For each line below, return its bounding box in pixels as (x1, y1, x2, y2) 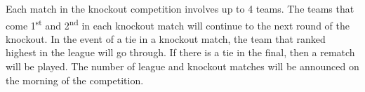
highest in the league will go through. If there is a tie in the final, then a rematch (6, 45, 355, 60)
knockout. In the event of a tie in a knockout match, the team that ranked (6, 31, 326, 46)
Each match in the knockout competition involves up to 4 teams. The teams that (6, 1, 354, 15)
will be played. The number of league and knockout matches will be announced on (6, 59, 359, 74)
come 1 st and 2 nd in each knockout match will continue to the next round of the (6, 15, 350, 32)
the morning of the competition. (6, 72, 144, 87)
